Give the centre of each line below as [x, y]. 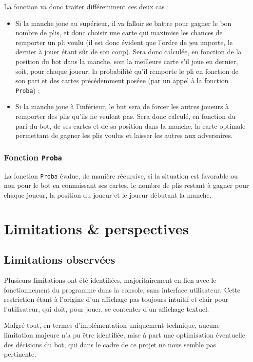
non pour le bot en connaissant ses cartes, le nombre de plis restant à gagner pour [126, 185]
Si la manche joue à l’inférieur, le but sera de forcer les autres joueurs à [122, 106]
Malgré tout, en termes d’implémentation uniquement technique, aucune [112, 325]
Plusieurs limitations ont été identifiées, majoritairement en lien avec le [110, 280]
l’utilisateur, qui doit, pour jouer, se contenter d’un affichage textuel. [107, 308]
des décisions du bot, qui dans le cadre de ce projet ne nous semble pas [110, 344]
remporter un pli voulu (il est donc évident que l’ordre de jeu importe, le [124, 42]
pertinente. [20, 354]
